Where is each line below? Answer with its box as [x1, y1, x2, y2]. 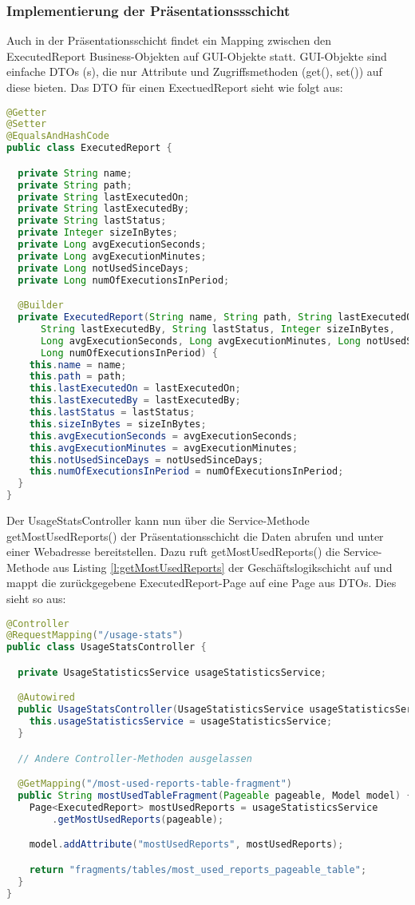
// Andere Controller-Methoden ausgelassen [18, 752, 252, 764]
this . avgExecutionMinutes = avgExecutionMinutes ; [29, 442, 298, 454]
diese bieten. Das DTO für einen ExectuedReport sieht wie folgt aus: [6, 79, 343, 95]
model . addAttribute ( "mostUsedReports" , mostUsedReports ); [29, 839, 344, 851]
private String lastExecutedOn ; [18, 191, 190, 203]
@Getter [6, 106, 47, 118]
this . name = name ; [29, 359, 127, 371]
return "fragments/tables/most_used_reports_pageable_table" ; [29, 863, 367, 875]
